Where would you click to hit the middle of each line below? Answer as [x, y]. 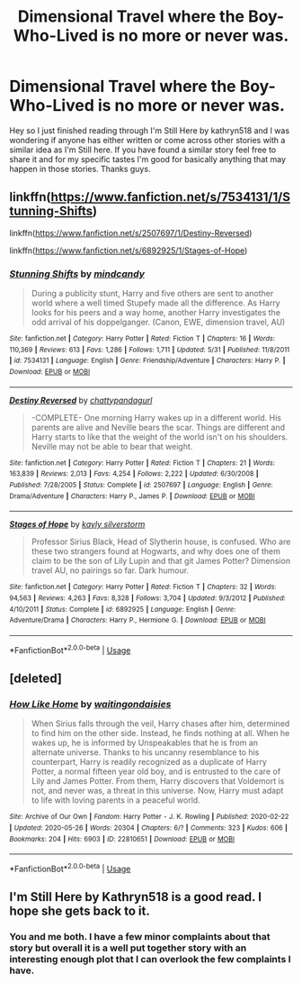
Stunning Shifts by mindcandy [77, 274]
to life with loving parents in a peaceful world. [115, 800]
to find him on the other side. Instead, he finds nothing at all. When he [160, 733]
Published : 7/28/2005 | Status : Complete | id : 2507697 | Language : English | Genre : [141, 485]
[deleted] [36, 678]
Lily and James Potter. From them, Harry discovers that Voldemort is [158, 781]
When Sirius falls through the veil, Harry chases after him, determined [160, 724]
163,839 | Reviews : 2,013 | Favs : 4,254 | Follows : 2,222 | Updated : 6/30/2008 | [134, 474]
